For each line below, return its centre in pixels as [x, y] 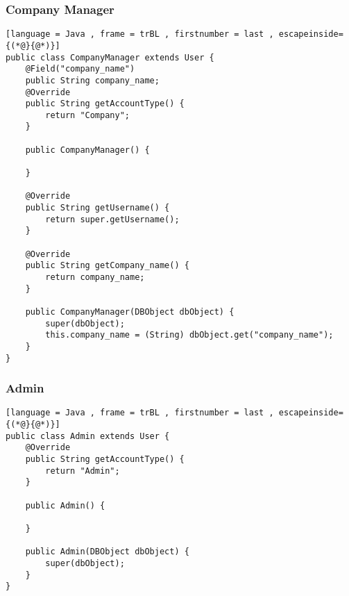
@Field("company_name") [80, 69]
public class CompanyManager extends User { [110, 57]
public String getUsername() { [97, 208]
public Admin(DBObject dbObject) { [107, 552]
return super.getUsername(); [112, 219]
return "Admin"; [83, 471]
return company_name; [95, 277]
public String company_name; [92, 80]
